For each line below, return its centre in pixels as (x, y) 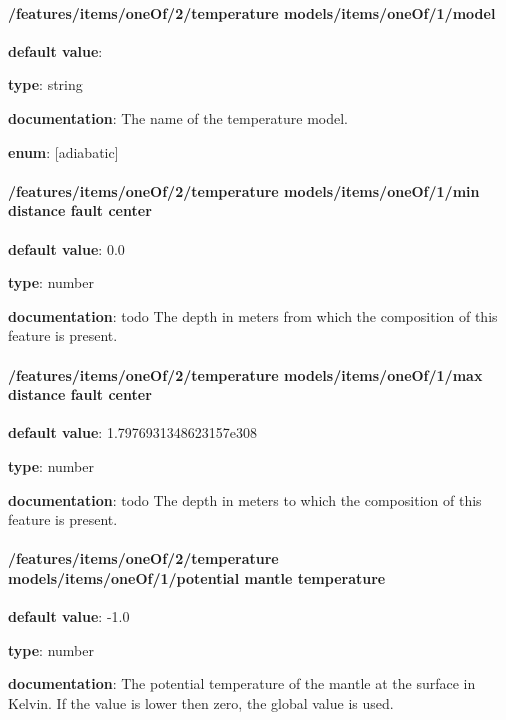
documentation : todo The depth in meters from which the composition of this (253, 315)
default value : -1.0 (69, 616)
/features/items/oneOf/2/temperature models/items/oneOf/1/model (252, 12)
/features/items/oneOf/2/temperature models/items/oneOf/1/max (245, 374)
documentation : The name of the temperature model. (178, 117)
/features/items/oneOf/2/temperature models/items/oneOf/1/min (244, 190)
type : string (45, 84)
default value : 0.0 (66, 248)
